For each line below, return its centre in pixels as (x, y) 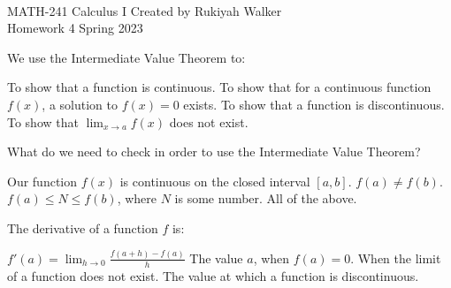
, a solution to (80, 104)
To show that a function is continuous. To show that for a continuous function (219, 87)
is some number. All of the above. (266, 198)
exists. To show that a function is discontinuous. (314, 104)
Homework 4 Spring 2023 (75, 28)
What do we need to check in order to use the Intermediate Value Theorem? (214, 152)
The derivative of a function (83, 227)
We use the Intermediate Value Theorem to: (126, 57)
